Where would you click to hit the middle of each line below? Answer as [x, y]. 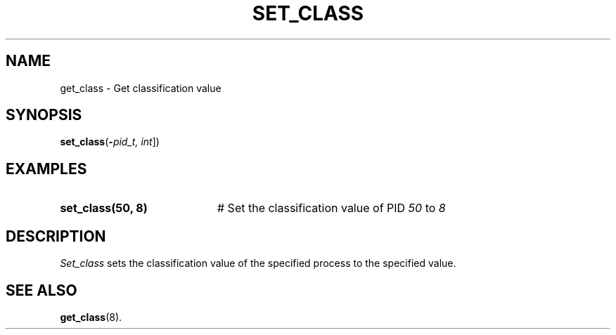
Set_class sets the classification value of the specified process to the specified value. [258, 263]
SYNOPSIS [44, 115]
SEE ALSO [41, 290]
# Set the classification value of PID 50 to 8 [331, 208]
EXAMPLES [46, 169]
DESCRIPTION [56, 236]
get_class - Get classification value [141, 88]
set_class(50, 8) [104, 208]
